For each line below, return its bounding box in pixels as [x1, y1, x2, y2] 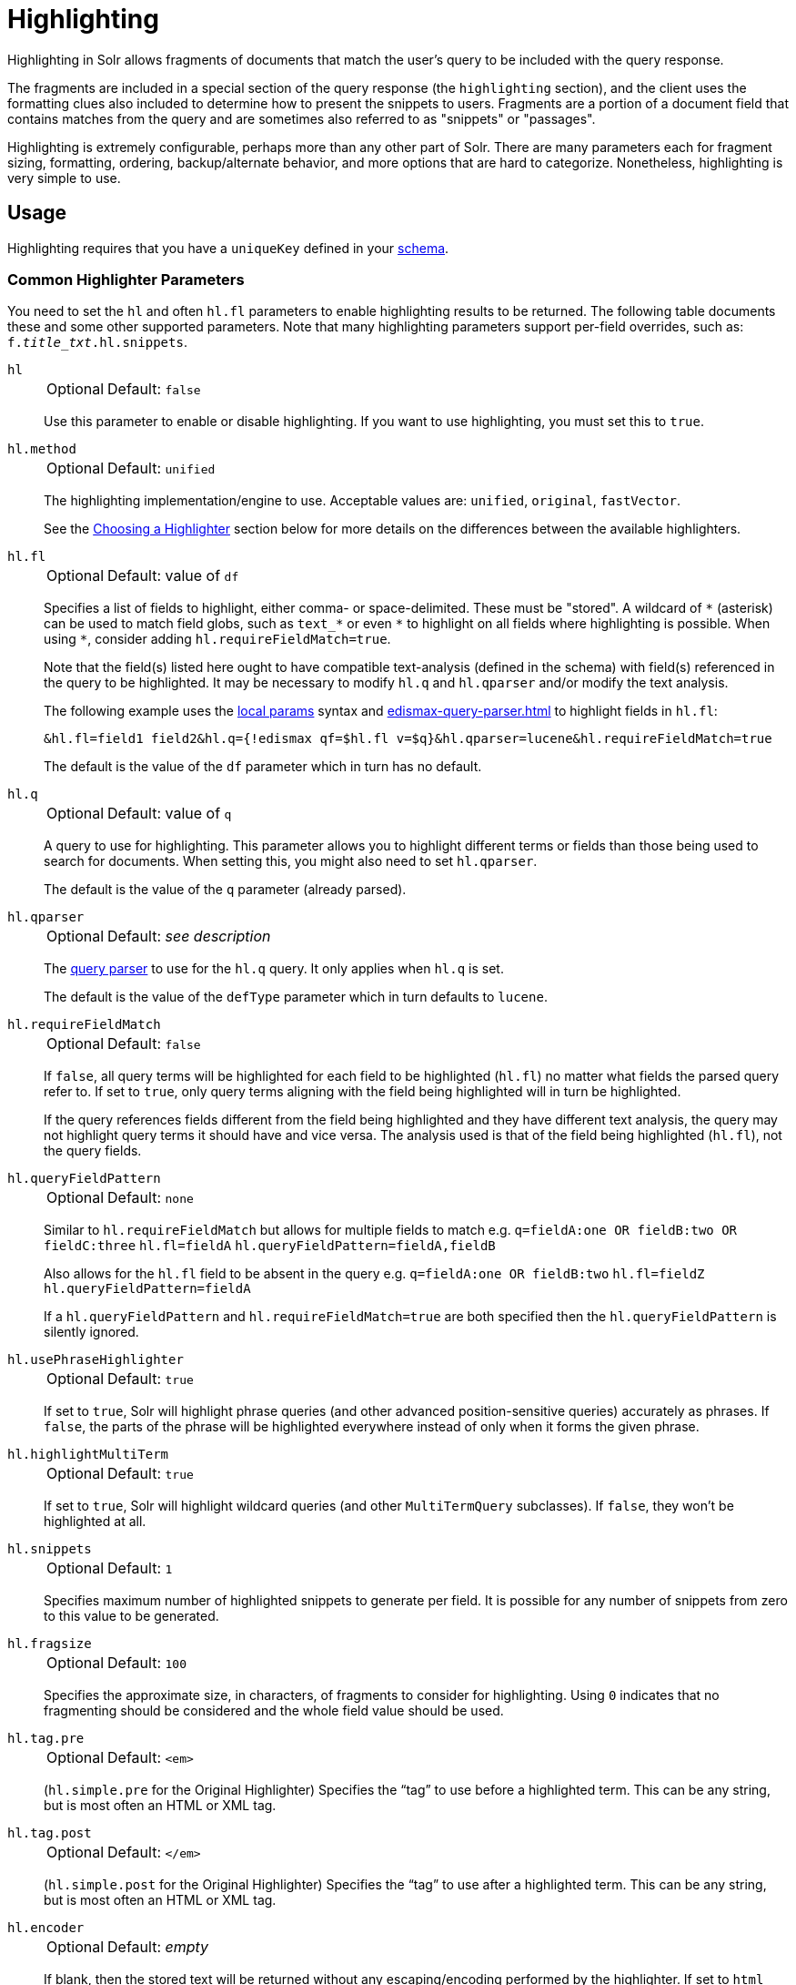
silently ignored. [44, 1324, 139, 1340]
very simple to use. [7, 169, 121, 186]
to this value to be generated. [44, 1608, 219, 1624]
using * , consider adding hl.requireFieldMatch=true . [44, 631, 391, 647]
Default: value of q [107, 804, 232, 823]
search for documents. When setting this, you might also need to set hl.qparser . [44, 853, 538, 870]
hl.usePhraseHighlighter [7, 1352, 184, 1368]
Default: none [107, 1188, 194, 1207]
